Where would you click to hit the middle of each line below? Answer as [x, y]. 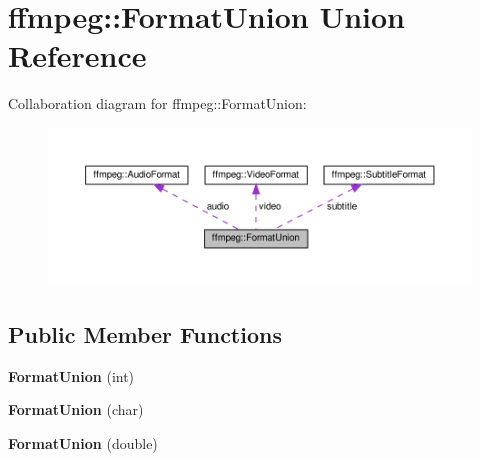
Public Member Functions [145, 333]
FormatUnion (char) [76, 409]
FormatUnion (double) [83, 442]
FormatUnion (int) [71, 375]
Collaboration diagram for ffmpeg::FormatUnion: [157, 103]
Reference [77, 55]
